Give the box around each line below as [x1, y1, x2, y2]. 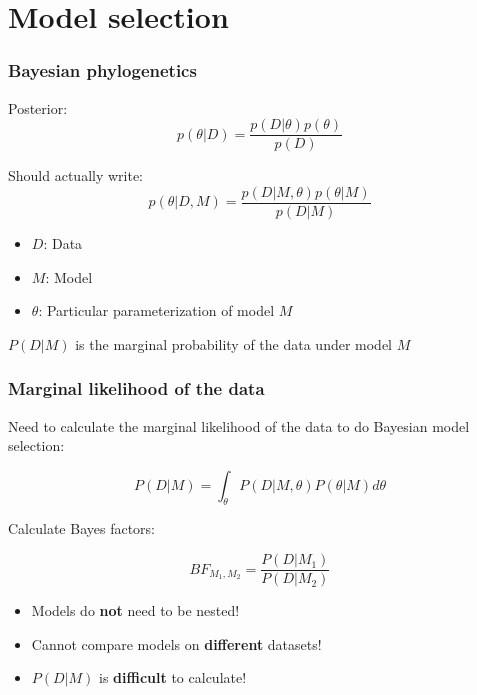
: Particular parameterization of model [38, 300, 275, 321]
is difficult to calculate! [99, 667, 247, 688]
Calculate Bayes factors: [8, 518, 155, 539]
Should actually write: [8, 165, 144, 186]
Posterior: [8, 97, 68, 118]
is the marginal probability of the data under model [75, 333, 393, 354]
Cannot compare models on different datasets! [31, 633, 322, 654]
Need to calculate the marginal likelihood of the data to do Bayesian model [8, 415, 470, 436]
